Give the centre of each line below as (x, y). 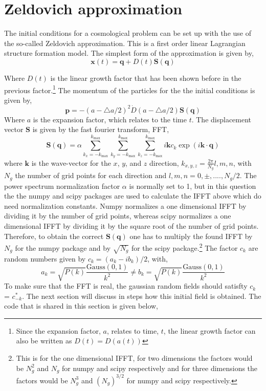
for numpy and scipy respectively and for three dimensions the (160, 368)
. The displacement (221, 119)
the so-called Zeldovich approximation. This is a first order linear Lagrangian (125, 43)
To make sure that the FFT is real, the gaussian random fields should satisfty (126, 286)
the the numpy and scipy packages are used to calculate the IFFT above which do (133, 196)
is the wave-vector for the (71, 162)
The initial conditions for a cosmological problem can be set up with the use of (128, 33)
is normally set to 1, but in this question (193, 186)
